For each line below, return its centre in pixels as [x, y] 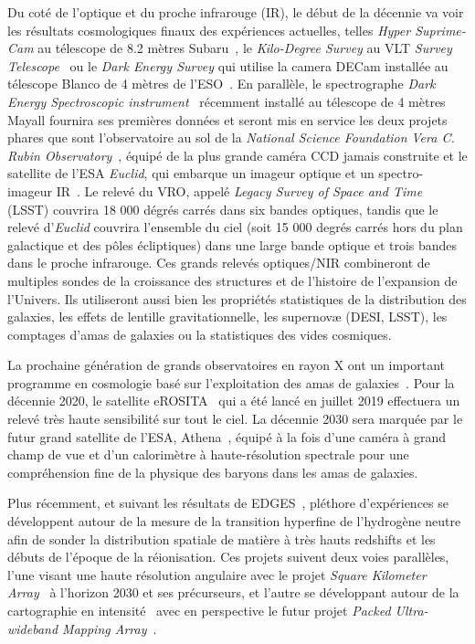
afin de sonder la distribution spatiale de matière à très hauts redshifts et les [222, 538]
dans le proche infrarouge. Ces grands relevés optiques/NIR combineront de [219, 263]
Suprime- [440, 30]
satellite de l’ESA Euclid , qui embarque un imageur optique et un [191, 173]
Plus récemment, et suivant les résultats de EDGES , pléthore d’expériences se [228, 503]
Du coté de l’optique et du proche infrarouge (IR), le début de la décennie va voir [236, 12]
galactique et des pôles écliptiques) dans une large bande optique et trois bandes [232, 244]
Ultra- [412, 610]
